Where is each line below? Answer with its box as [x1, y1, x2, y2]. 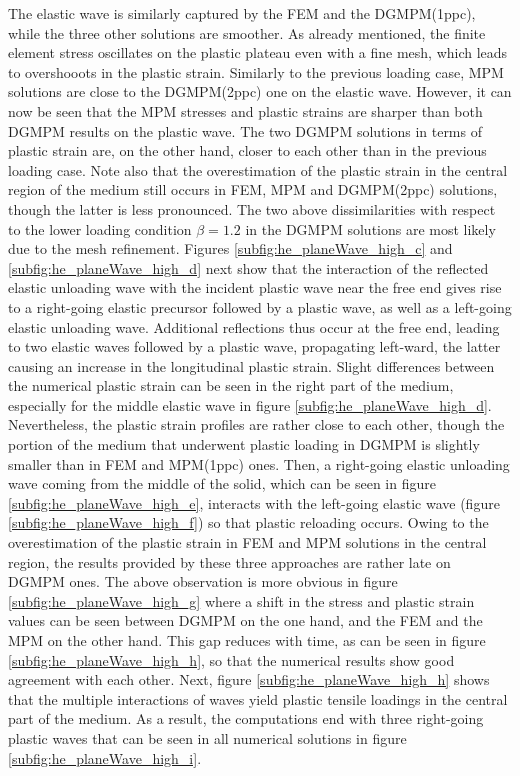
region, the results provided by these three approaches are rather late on [8, 551, 451, 572]
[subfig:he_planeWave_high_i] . [8, 747, 202, 768]
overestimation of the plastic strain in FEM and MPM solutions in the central [8, 532, 487, 553]
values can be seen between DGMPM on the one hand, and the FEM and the [8, 610, 483, 631]
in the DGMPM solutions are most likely [245, 218, 496, 239]
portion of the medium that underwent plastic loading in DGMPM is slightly [8, 434, 480, 455]
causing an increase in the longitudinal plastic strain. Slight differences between [8, 355, 495, 376]
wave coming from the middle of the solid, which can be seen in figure [8, 473, 436, 494]
